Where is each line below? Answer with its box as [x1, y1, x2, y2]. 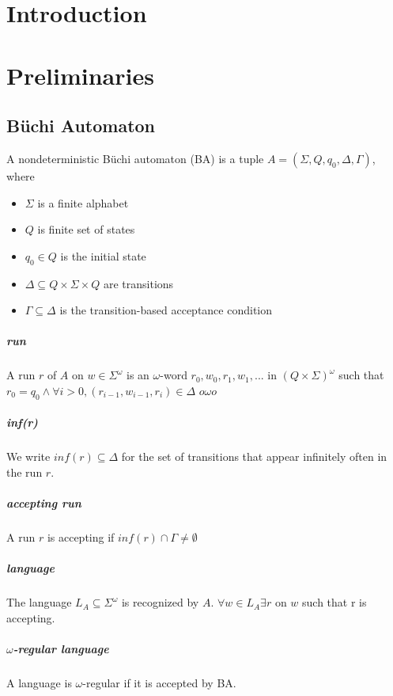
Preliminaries [6, 59, 154, 91]
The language [6, 594, 72, 610]
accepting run [6, 495, 81, 512]
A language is [6, 674, 72, 690]
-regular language [13, 640, 109, 656]
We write [6, 448, 51, 465]
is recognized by [121, 594, 199, 610]
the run [6, 463, 43, 480]
